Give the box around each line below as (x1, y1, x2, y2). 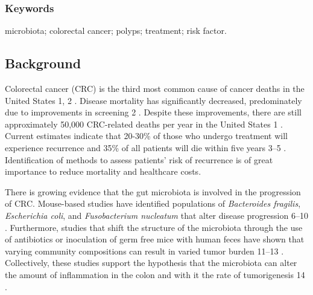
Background (5, 54, 81, 73)
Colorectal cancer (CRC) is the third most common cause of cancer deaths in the (5, 82, 305, 95)
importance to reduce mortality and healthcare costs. (5, 165, 201, 178)
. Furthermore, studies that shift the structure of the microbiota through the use (5, 221, 303, 233)
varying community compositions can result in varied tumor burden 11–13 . (5, 244, 284, 257)
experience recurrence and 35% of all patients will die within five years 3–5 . (5, 141, 286, 154)
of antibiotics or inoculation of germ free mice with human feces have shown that (5, 233, 305, 245)
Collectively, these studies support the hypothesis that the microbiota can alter (5, 256, 297, 269)
